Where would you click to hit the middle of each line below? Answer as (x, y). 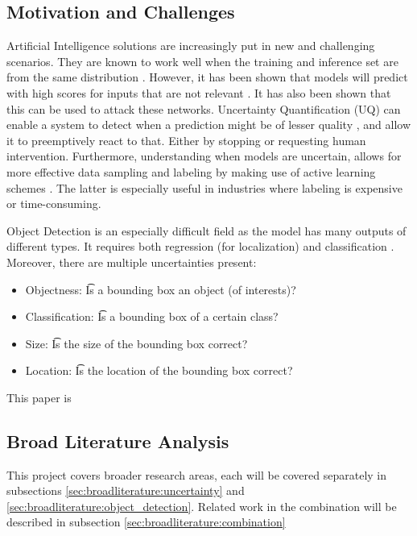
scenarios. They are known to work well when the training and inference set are (202, 61)
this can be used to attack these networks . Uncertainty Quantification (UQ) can (204, 108)
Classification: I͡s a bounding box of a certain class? (152, 316)
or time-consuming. (54, 204)
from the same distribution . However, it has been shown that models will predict (207, 77)
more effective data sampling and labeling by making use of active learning (191, 171)
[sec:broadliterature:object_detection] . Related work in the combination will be (202, 506)
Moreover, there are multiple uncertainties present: (132, 262)
